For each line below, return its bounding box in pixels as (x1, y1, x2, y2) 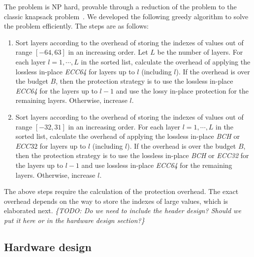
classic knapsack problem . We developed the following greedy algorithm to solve (4, 11, 249, 21)
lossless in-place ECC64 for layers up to (15, 66, 135, 76)
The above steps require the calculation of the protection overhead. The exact (4, 186, 239, 196)
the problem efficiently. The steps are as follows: (4, 21, 149, 31)
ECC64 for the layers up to (15, 85, 97, 96)
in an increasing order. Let (68, 47, 148, 57)
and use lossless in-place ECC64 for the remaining (81, 160, 232, 170)
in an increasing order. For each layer (68, 121, 180, 131)
